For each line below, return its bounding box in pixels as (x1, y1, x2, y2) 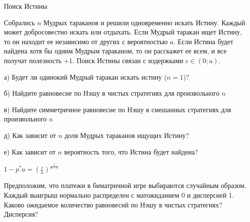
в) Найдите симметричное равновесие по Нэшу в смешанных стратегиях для (4, 104, 232, 114)
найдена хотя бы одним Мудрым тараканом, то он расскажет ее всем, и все (4, 46, 227, 56)
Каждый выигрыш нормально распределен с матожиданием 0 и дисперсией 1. (4, 190, 234, 200)
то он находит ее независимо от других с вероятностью (4, 36, 168, 46)
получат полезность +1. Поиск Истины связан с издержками (4, 55, 183, 65)
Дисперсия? (4, 209, 38, 219)
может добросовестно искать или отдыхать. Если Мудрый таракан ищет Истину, (4, 27, 242, 37)
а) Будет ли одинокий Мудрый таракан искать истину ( (4, 71, 167, 82)
